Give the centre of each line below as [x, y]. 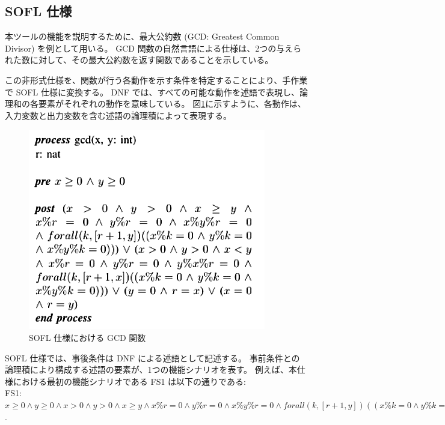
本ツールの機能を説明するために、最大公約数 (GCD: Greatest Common [142, 36]
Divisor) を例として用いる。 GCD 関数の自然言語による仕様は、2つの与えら [153, 48]
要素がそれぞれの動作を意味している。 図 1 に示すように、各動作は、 [172, 104]
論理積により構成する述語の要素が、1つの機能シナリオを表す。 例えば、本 [151, 369]
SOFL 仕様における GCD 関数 [87, 337]
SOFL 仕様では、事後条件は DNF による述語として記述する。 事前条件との [152, 357]
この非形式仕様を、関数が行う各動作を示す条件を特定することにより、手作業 [156, 80]
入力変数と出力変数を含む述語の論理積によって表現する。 [118, 115]
